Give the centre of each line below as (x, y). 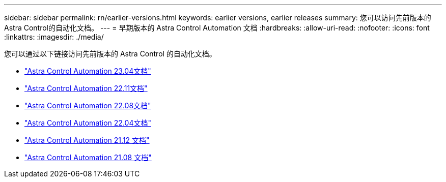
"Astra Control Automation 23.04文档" (88, 71)
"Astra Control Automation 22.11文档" (86, 88)
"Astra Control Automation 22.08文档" (88, 105)
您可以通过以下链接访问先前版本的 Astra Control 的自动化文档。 (110, 54)
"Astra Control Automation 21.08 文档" (88, 157)
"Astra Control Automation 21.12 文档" (87, 140)
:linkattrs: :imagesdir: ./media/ (54, 37)
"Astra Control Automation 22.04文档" (88, 123)
